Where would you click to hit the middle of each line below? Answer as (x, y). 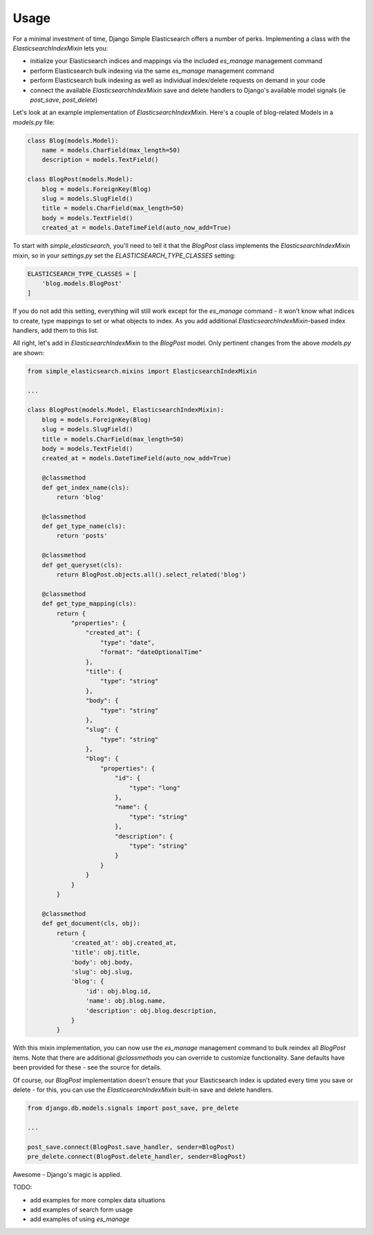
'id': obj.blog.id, (118, 991)
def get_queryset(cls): (82, 565)
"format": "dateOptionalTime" (152, 652)
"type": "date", (128, 642)
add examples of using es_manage (80, 1219)
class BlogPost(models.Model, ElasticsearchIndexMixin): (126, 410)
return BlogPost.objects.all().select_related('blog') (151, 575)
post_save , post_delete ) (64, 100)
